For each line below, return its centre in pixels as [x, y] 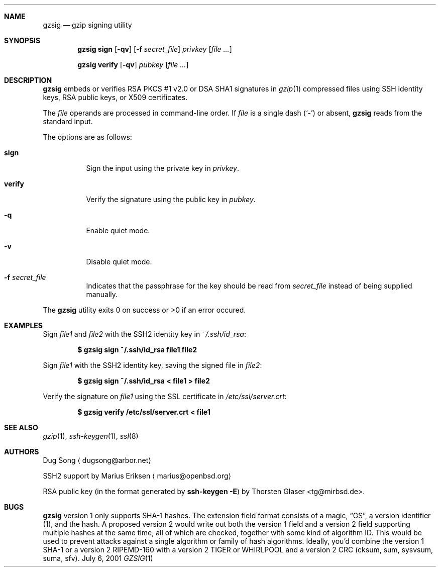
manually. [102, 294]
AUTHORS [22, 452]
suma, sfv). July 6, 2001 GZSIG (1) [98, 558]
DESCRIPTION [28, 80]
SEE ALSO [21, 427]
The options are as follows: [87, 137]
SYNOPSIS [22, 40]
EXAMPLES [23, 325]
